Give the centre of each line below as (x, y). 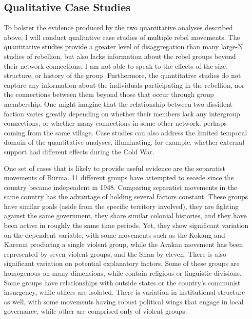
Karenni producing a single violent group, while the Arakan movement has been (124, 244)
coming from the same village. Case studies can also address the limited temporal (126, 132)
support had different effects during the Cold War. (79, 151)
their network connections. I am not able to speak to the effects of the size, (116, 66)
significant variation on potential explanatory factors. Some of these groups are (122, 263)
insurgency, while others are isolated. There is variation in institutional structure (125, 292)
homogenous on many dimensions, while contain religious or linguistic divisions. (123, 273)
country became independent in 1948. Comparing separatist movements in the (121, 187)
